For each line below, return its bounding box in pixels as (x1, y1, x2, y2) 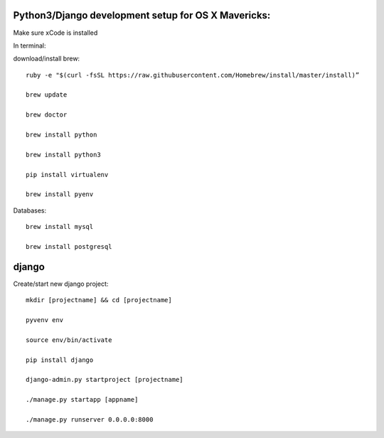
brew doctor (26, 111, 68, 119)
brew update (26, 91, 68, 99)
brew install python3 (26, 150, 101, 159)
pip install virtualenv (26, 171, 109, 178)
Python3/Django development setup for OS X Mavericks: (13, 9, 271, 21)
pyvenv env (26, 316, 64, 324)
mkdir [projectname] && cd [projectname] (26, 296, 172, 304)
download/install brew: (13, 54, 80, 63)
